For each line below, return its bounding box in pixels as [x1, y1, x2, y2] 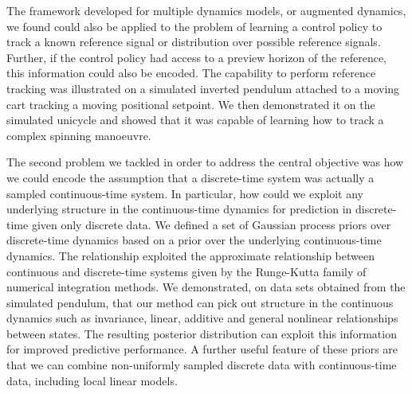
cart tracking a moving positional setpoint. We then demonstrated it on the [6, 96, 375, 112]
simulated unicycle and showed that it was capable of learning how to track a [6, 111, 384, 128]
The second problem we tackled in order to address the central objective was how [6, 154, 404, 170]
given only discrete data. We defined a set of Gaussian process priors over [31, 216, 391, 232]
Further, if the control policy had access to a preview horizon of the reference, [6, 49, 387, 65]
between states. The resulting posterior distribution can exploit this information [6, 325, 397, 341]
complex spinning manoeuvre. [6, 127, 151, 143]
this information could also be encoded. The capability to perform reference [6, 64, 376, 81]
